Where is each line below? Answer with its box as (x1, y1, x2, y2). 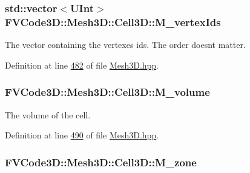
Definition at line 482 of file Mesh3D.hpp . (5, 58, 159, 71)
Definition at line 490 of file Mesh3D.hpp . (5, 129, 159, 141)
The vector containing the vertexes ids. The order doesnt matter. (5, 38, 246, 51)
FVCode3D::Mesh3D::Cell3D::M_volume (5, 84, 210, 100)
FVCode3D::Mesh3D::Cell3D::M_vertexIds (5, 14, 221, 29)
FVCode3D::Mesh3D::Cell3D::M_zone (5, 154, 197, 169)
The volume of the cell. (5, 108, 91, 121)
